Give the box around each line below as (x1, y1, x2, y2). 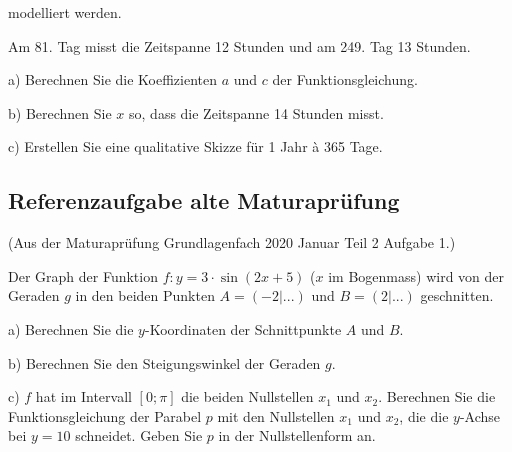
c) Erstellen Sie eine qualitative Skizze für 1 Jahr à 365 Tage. (8, 136, 383, 157)
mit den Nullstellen (217, 405, 335, 426)
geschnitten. (420, 285, 494, 306)
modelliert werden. (8, 2, 122, 22)
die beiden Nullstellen (181, 386, 314, 407)
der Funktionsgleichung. (272, 69, 418, 90)
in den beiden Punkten (75, 285, 215, 306)
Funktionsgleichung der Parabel (8, 405, 202, 426)
